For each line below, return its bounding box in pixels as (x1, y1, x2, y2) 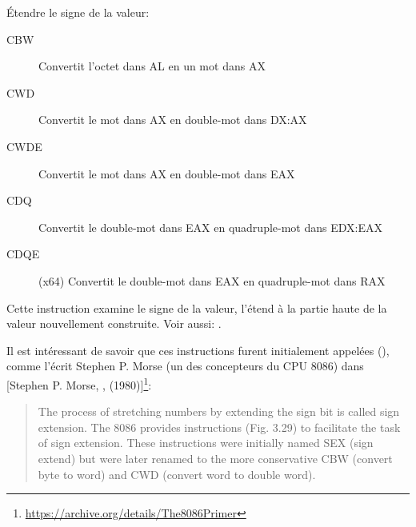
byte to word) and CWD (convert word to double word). (38, 465, 316, 482)
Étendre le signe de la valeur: (6, 4, 150, 20)
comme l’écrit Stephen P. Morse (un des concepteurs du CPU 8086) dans (6, 357, 364, 374)
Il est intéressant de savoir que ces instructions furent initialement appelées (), (6, 341, 390, 358)
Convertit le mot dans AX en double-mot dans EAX (38, 165, 295, 182)
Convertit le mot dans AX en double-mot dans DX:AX (38, 111, 307, 128)
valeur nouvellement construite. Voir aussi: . (6, 315, 222, 332)
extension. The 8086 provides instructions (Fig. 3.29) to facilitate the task (38, 418, 401, 435)
